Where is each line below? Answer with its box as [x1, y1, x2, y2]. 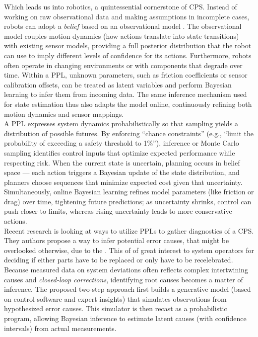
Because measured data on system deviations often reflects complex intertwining [4, 264, 248, 275]
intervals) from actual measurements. [4, 323, 117, 333]
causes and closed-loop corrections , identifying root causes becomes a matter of [4, 274, 243, 284]
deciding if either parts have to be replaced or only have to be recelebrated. [4, 254, 233, 265]
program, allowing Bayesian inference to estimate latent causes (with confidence [4, 313, 247, 323]
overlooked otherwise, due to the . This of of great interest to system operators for [4, 245, 254, 255]
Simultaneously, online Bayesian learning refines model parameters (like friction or [4, 186, 254, 197]
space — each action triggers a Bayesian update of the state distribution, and [4, 167, 240, 177]
